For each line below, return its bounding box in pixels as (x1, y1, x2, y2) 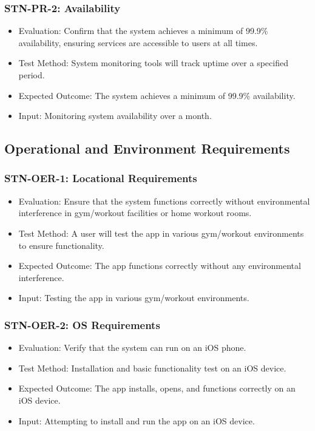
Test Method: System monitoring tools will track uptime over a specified (18, 56, 288, 69)
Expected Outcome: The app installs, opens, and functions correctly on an (18, 382, 296, 395)
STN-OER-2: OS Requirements (4, 317, 160, 332)
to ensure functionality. (18, 239, 104, 251)
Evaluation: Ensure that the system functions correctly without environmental (18, 194, 310, 207)
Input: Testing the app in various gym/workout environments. (18, 291, 249, 304)
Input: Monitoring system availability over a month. (18, 109, 212, 122)
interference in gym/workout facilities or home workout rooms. (18, 206, 252, 219)
